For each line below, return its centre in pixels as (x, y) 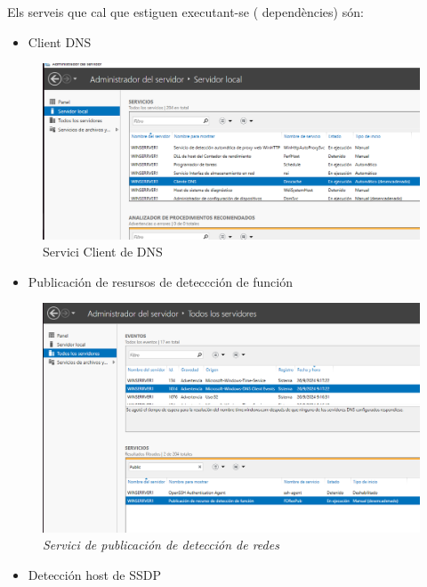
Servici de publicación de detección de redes (161, 545)
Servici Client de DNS (103, 252)
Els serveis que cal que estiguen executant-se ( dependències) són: (185, 12)
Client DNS (60, 41)
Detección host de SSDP (95, 574)
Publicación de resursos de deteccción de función (161, 281)
